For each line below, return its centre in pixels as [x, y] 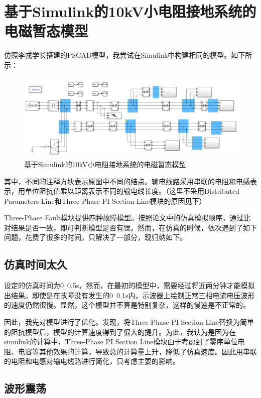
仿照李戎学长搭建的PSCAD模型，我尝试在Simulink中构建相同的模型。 [118, 55]
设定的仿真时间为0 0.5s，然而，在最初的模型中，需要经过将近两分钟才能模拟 [129, 285]
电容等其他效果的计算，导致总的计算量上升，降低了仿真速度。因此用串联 [137, 351]
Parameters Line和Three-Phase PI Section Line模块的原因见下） [105, 201]
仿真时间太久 [36, 264]
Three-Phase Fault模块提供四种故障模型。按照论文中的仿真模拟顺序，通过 [124, 218]
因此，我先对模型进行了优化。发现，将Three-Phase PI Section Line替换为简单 [129, 322]
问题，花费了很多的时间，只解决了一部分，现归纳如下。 [95, 237]
